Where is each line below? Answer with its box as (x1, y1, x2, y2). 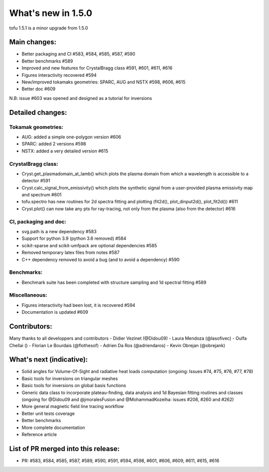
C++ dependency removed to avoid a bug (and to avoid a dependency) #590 (21, 256, 180, 262)
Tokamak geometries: (9, 123, 63, 130)
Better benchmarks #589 (21, 58, 73, 64)
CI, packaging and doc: (9, 218, 67, 225)
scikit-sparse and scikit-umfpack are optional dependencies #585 (21, 242, 157, 248)
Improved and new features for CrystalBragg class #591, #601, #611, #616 (21, 65, 173, 71)
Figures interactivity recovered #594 (21, 72, 97, 78)
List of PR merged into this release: (9, 445, 120, 453)
